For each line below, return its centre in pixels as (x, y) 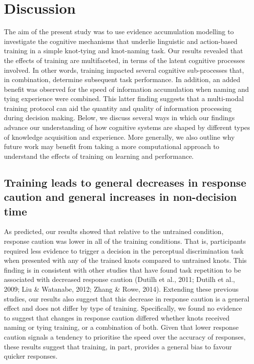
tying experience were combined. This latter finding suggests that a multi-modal (124, 98)
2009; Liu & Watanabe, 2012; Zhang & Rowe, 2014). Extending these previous (121, 289)
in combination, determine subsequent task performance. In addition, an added (122, 79)
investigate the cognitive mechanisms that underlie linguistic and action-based (121, 41)
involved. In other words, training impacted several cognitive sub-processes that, (124, 70)
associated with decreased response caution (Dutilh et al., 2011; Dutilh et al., (119, 279)
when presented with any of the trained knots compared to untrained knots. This (126, 260)
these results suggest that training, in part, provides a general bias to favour (118, 346)
